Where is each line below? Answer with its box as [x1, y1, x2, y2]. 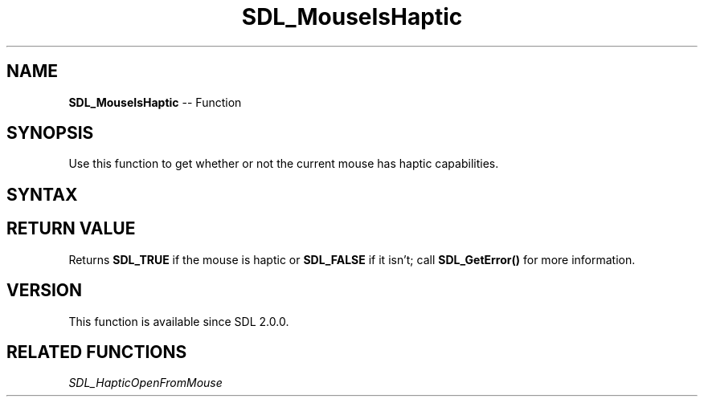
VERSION [6, 280, 83, 301]
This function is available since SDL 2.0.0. [68, 314, 289, 328]
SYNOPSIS [6, 123, 94, 144]
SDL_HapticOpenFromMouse [68, 376, 223, 390]
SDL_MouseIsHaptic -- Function [68, 95, 242, 109]
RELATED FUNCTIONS [6, 341, 187, 362]
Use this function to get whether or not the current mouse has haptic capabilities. [68, 157, 499, 171]
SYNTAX [6, 184, 78, 205]
